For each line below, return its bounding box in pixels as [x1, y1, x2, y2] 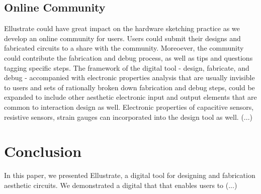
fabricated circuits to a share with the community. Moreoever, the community [4, 43, 244, 53]
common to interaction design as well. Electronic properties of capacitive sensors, [4, 101, 254, 112]
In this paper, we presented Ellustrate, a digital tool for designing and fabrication [4, 170, 255, 180]
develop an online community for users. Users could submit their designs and [4, 33, 241, 43]
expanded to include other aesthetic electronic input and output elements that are [4, 92, 257, 102]
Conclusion [4, 141, 82, 161]
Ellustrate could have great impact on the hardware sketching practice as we [4, 23, 240, 34]
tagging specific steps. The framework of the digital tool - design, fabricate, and [4, 62, 249, 73]
